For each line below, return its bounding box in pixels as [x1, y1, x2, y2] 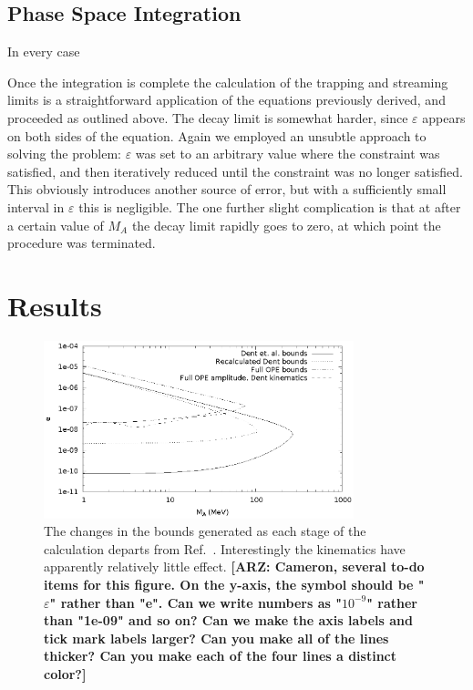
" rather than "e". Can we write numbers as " [49, 592, 342, 612]
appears [422, 108, 466, 127]
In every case [7, 42, 80, 61]
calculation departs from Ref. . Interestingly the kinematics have [44, 539, 406, 558]
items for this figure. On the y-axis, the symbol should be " [44, 574, 425, 593]
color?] [44, 664, 87, 683]
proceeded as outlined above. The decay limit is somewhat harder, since [7, 108, 408, 127]
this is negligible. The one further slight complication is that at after [78, 197, 461, 216]
